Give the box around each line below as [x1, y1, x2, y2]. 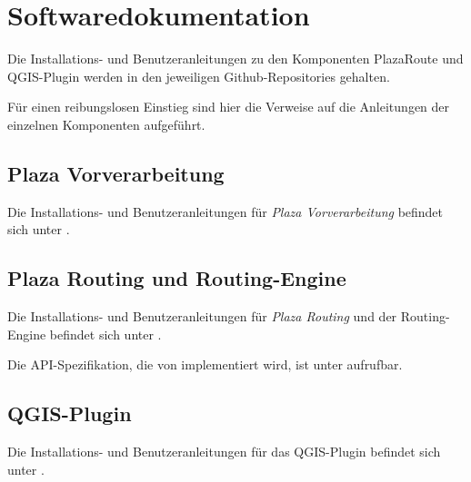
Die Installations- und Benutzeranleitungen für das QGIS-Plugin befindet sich [7, 442, 441, 461]
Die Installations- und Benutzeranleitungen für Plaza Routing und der [7, 307, 397, 326]
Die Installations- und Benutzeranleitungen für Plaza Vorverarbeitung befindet [7, 202, 444, 221]
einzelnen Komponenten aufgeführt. [7, 114, 205, 133]
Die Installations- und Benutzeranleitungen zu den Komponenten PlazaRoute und [7, 49, 464, 68]
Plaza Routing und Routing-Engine [7, 264, 346, 292]
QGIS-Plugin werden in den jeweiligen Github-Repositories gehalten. [7, 66, 390, 85]
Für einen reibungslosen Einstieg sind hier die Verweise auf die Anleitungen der [7, 97, 450, 116]
